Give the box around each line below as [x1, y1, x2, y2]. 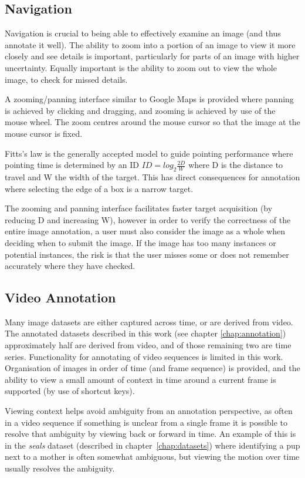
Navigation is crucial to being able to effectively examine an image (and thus [5, 27, 281, 39]
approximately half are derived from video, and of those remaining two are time [5, 339, 292, 351]
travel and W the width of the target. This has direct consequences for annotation [5, 170, 300, 183]
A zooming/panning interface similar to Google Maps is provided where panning [5, 93, 294, 105]
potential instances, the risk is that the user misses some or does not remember [5, 248, 289, 260]
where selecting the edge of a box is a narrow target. [5, 182, 194, 194]
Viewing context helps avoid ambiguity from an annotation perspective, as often [5, 405, 293, 417]
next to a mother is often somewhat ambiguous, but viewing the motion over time [5, 450, 300, 463]
